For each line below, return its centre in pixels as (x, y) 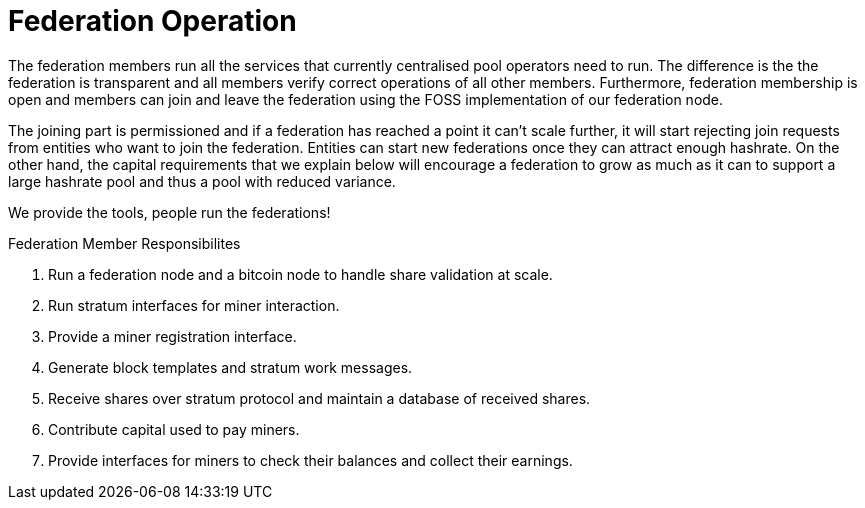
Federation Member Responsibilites (124, 243)
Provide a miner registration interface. (172, 336)
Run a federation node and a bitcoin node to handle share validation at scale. (300, 274)
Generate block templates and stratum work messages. (230, 367)
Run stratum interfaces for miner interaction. (194, 305)
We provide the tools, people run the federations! (169, 212)
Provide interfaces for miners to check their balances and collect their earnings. (310, 460)
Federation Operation (152, 21)
